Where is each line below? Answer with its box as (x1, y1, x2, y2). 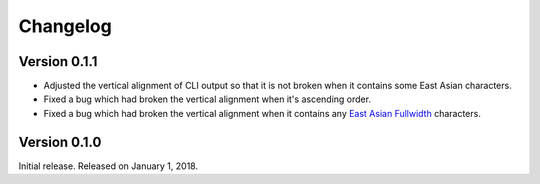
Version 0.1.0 (18, 133, 102, 150)
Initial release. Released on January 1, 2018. (18, 160, 199, 172)
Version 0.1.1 (18, 53, 98, 70)
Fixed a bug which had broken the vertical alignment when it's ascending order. (43, 93, 372, 105)
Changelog (18, 15, 112, 37)
